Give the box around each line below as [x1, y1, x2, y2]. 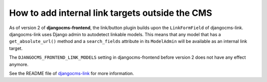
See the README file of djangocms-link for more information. [9, 70, 134, 76]
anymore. [9, 61, 29, 67]
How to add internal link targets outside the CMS [9, 7, 212, 18]
